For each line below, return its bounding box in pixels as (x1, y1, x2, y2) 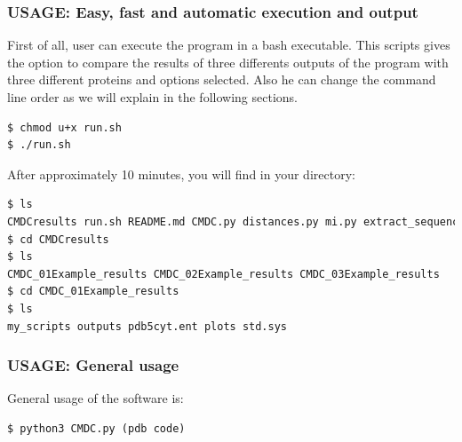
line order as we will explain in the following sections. (7, 88, 298, 106)
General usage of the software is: (7, 389, 184, 407)
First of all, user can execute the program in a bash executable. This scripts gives (7, 36, 450, 54)
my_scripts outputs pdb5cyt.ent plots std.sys (7, 320, 287, 333)
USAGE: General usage (7, 354, 179, 376)
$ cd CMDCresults (7, 233, 109, 246)
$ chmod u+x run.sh (7, 121, 122, 134)
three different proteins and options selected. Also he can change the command (7, 70, 436, 89)
